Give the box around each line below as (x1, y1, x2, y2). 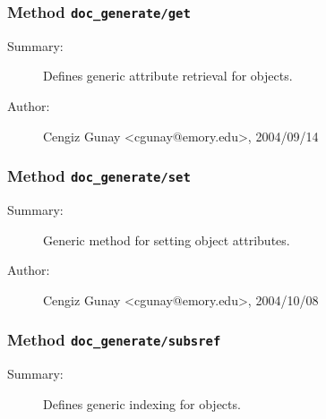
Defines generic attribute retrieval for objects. (43, 66, 293, 85)
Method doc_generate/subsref (7, 329, 221, 351)
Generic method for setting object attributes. (43, 230, 290, 249)
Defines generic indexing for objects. (43, 394, 241, 413)
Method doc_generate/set (7, 165, 191, 187)
